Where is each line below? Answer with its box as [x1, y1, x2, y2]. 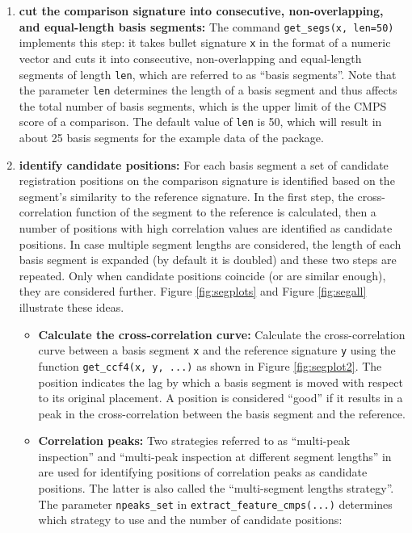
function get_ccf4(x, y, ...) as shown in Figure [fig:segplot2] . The [38, 357, 382, 374]
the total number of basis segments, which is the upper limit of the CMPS [19, 97, 387, 114]
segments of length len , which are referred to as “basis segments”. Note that [19, 65, 397, 82]
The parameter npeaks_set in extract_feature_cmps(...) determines [38, 495, 393, 512]
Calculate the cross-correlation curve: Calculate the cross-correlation [38, 325, 406, 342]
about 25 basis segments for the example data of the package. [19, 129, 324, 146]
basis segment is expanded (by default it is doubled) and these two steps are [19, 251, 397, 268]
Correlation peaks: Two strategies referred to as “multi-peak [38, 432, 351, 449]
